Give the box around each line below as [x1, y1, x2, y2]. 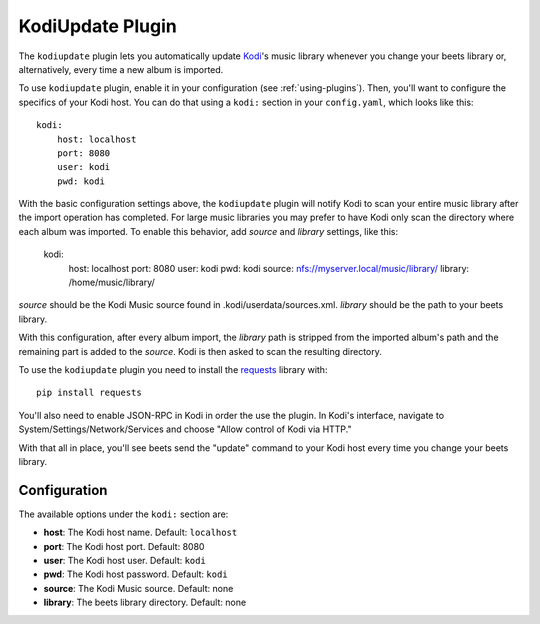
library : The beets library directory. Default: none [43, 596, 247, 609]
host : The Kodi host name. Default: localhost [43, 526, 238, 539]
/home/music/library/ [68, 276, 155, 289]
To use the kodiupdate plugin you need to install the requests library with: [18, 363, 328, 375]
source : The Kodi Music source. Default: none [43, 582, 234, 594]
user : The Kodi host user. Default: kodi [43, 555, 207, 566]
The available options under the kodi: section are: [18, 508, 229, 520]
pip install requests [36, 387, 142, 399]
